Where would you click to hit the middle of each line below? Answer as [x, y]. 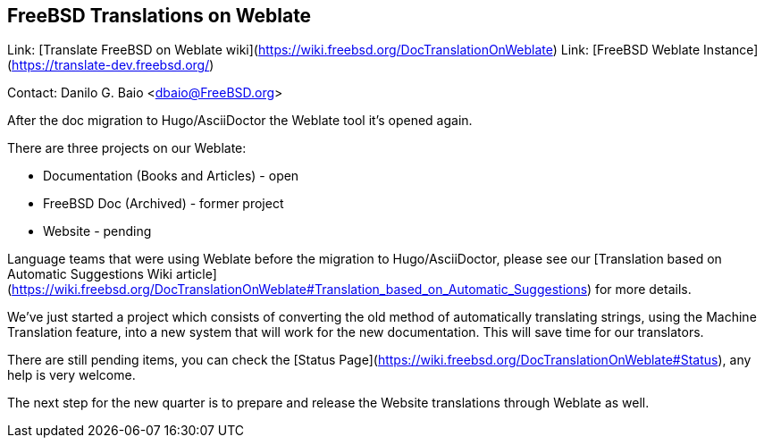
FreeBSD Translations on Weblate [160, 16]
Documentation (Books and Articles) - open [171, 176]
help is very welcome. [71, 375]
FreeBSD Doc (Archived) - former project [164, 204]
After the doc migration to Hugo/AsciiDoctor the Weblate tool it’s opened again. [240, 121]
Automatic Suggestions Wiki [90, 274]
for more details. [643, 290]
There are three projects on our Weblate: [127, 148]
